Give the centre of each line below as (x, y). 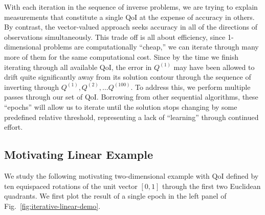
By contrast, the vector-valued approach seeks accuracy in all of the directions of (131, 27)
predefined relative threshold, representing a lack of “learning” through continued (131, 117)
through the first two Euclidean (212, 186)
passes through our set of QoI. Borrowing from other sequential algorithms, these (131, 97)
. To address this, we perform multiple (191, 87)
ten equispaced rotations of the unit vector (71, 186)
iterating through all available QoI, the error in (78, 67)
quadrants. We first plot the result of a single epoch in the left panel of (115, 196)
